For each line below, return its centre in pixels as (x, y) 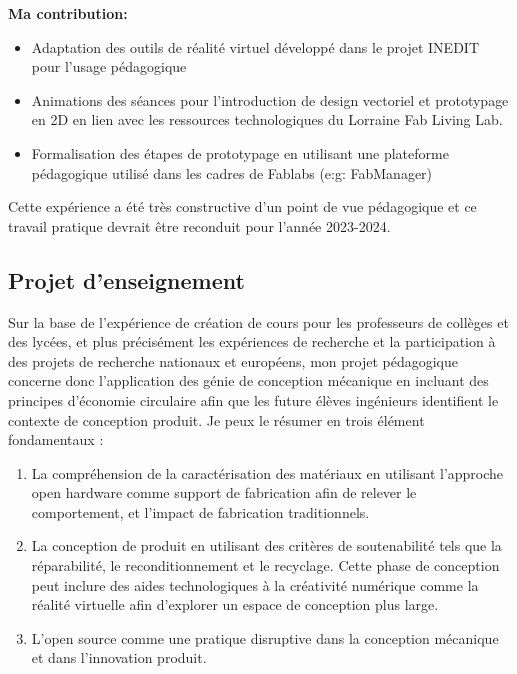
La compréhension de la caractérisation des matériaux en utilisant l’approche (267, 472)
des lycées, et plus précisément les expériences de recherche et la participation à (252, 341)
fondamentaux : (56, 439)
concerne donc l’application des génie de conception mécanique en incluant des (248, 380)
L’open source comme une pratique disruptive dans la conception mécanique (265, 637)
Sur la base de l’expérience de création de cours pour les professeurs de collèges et (258, 321)
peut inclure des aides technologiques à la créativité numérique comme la (255, 584)
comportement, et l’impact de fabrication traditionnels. (200, 511)
